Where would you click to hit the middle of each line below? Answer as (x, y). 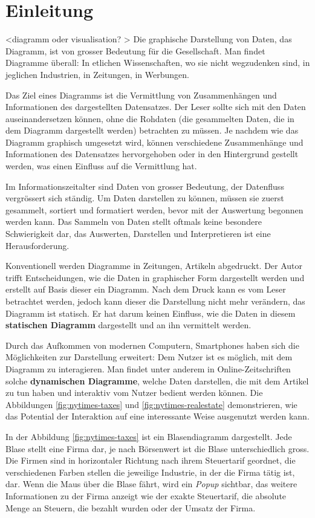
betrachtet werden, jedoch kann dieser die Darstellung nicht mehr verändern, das (155, 301)
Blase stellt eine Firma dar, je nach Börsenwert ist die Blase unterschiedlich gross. (157, 448)
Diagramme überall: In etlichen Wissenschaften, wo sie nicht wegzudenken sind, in (158, 63)
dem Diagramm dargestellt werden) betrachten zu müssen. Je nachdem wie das (152, 130)
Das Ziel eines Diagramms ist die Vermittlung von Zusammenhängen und (141, 95)
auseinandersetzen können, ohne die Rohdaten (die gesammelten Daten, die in (150, 118)
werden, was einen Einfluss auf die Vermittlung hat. (101, 166)
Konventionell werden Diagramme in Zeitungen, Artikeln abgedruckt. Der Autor (154, 266)
